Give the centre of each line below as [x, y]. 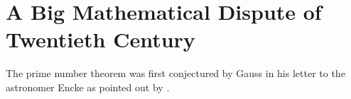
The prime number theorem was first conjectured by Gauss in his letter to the [175, 73]
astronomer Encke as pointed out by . [88, 87]
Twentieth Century [101, 39]
